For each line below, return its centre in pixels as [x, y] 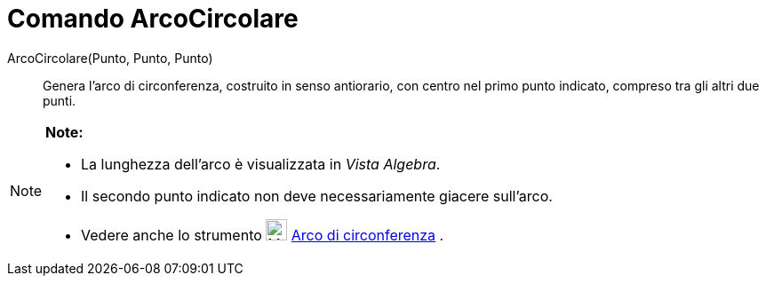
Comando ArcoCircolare [153, 19]
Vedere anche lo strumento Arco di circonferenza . [263, 235]
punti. [60, 100]
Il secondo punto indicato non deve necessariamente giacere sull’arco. [317, 196]
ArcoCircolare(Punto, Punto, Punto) [110, 58]
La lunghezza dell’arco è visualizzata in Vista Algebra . [261, 164]
